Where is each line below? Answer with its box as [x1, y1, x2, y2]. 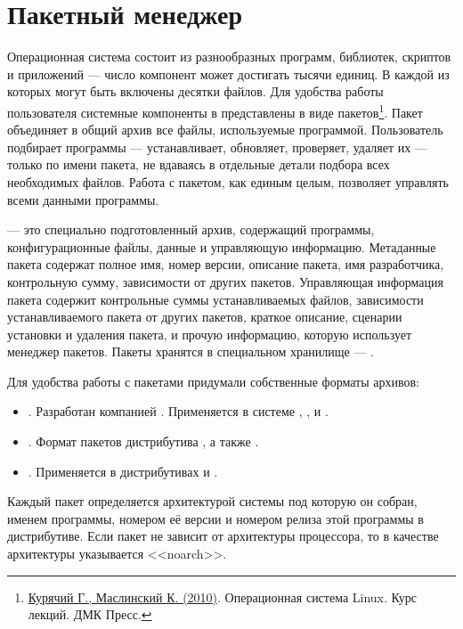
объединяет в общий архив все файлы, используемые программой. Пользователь [7, 120, 443, 139]
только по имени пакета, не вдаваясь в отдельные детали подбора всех [7, 155, 390, 174]
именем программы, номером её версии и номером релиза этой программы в [7, 509, 424, 527]
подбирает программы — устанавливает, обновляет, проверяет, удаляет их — [7, 137, 427, 156]
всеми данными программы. [7, 190, 159, 208]
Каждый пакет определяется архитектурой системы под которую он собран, [7, 492, 418, 511]
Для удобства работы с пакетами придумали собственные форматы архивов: [7, 372, 419, 390]
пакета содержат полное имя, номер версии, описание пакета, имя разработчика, [7, 255, 444, 274]
